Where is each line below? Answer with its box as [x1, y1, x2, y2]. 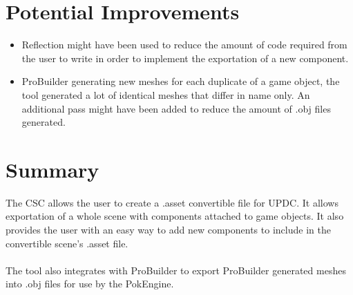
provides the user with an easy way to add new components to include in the [6, 222, 331, 236]
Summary [6, 155, 99, 183]
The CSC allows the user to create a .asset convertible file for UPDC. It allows [6, 195, 338, 209]
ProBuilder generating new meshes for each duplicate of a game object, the [21, 74, 340, 88]
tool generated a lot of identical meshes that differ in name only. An [21, 87, 310, 102]
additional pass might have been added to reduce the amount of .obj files [21, 101, 331, 115]
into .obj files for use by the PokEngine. [6, 276, 174, 291]
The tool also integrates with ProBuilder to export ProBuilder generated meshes [6, 263, 346, 277]
